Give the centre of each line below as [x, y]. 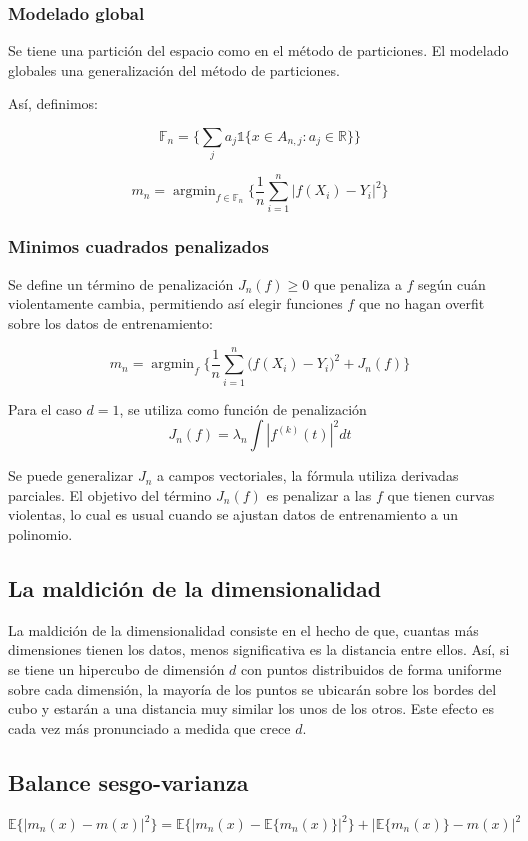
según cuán [452, 283]
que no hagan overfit [421, 303]
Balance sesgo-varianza [128, 781]
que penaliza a [358, 283]
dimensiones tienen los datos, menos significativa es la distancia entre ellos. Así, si [259, 649]
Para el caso [45, 408]
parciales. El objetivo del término [110, 494]
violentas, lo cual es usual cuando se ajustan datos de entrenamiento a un [233, 514]
